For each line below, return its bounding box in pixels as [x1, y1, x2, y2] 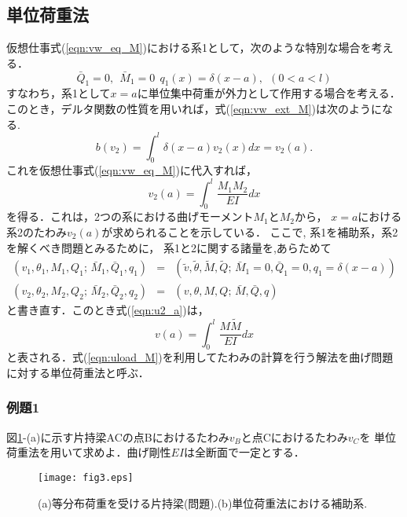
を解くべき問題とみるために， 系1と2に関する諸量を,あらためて [6, 239, 332, 255]
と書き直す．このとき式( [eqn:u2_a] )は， [6, 302, 209, 318]
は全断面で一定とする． [184, 444, 305, 460]
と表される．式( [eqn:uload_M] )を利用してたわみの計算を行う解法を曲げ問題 [6, 349, 394, 365]
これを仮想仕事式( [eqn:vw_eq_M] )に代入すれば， [6, 162, 257, 178]
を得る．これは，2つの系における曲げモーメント [6, 208, 254, 225]
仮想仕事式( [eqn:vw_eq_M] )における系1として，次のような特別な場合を [6, 39, 372, 56]
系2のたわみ [6, 223, 67, 240]
